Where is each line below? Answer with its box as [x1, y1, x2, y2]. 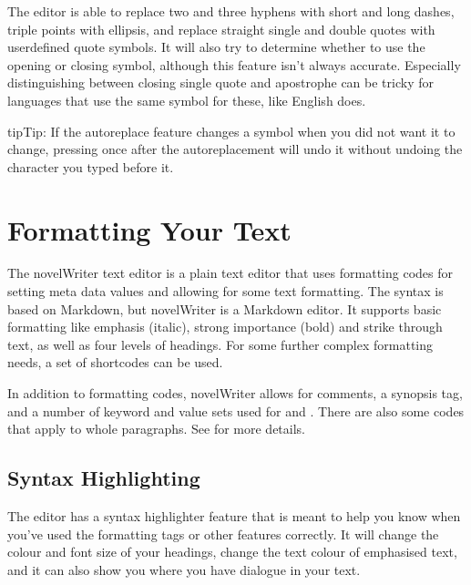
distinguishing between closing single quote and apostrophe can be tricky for [7, 73, 434, 92]
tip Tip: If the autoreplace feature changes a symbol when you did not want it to [7, 121, 456, 140]
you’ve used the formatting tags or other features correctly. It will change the [7, 524, 439, 543]
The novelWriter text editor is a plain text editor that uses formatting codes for [7, 263, 453, 282]
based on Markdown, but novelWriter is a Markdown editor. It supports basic [7, 299, 442, 318]
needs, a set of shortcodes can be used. [7, 353, 223, 372]
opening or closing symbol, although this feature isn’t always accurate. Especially [7, 55, 461, 74]
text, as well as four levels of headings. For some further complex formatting [7, 334, 434, 354]
